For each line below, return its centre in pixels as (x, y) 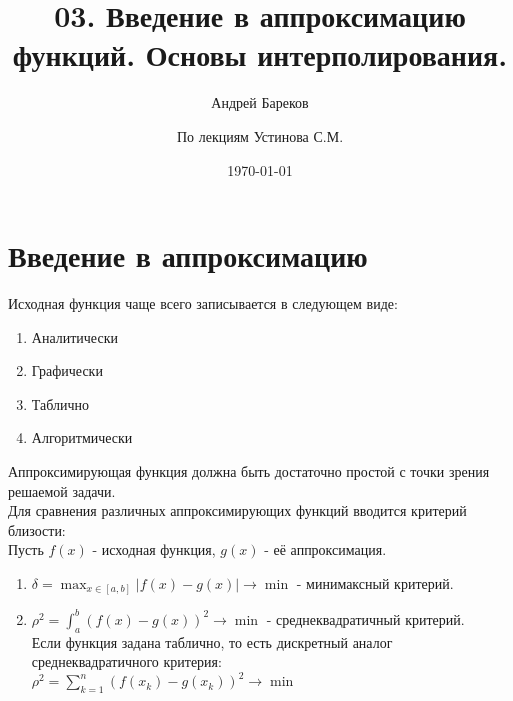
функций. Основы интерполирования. (260, 54)
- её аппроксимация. (325, 549)
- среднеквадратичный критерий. (365, 618)
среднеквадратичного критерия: (126, 661)
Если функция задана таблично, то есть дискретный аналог (212, 641)
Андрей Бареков (260, 102)
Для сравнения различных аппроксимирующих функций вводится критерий (237, 510)
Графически (67, 370)
